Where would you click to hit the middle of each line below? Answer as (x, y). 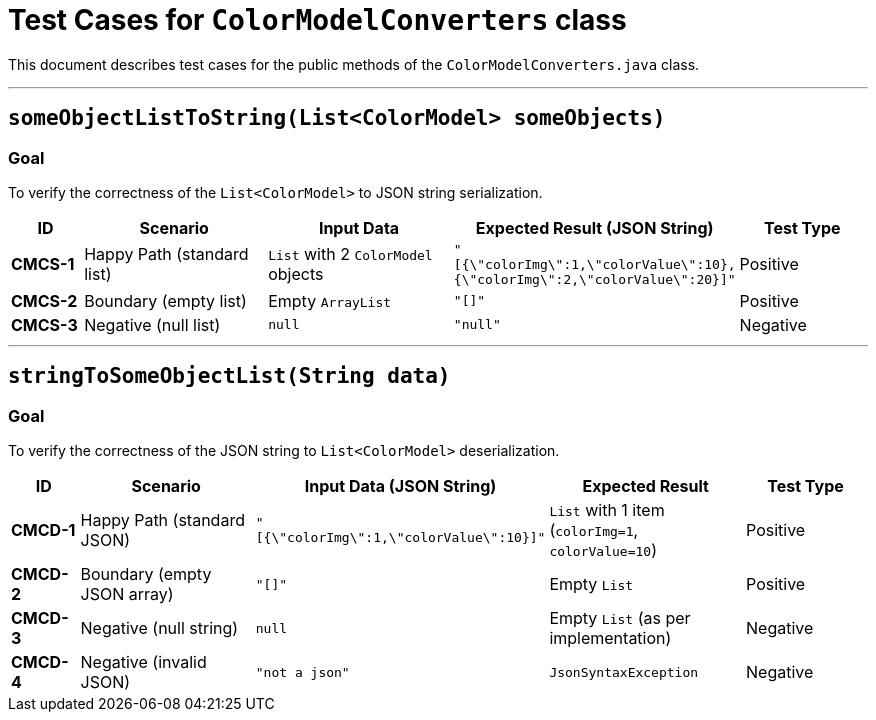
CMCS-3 (44, 324)
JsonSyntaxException (624, 672)
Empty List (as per (620, 618)
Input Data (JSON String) (400, 486)
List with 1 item (607, 510)
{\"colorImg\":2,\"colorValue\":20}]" (594, 279)
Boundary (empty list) (165, 300)
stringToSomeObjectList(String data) (229, 376)
